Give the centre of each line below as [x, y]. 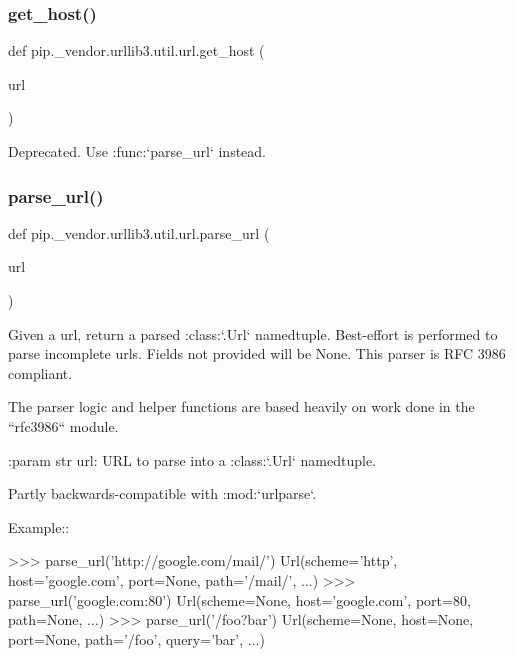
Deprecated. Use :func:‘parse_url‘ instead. [137, 151]
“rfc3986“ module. [63, 425]
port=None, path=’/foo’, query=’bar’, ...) [136, 638]
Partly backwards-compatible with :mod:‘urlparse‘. [162, 493]
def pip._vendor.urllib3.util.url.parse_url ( [139, 232]
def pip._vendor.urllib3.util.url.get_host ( [136, 50]
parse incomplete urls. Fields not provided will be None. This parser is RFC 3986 [257, 353]
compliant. [40, 372]
